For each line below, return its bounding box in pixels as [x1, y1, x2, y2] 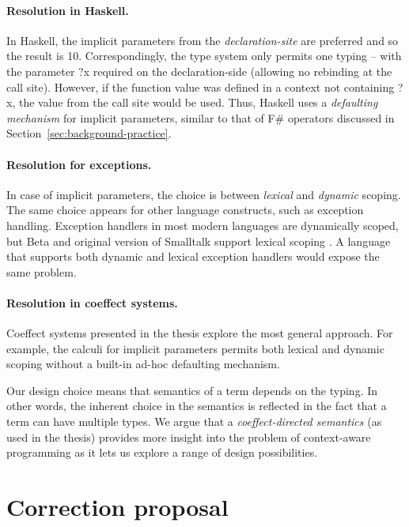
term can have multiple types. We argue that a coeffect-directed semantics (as [6, 413, 382, 430]
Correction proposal [6, 491, 229, 523]
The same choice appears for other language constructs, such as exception [6, 201, 364, 218]
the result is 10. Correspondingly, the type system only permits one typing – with [6, 47, 402, 64]
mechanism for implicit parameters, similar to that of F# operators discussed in [6, 109, 395, 126]
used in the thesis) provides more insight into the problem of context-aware [6, 428, 371, 445]
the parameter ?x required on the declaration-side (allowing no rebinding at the [6, 62, 392, 79]
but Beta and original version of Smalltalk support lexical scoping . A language [6, 232, 391, 249]
